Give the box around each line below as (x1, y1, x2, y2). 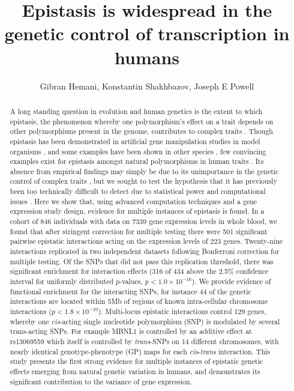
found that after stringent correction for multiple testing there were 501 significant (10, 226, 268, 236)
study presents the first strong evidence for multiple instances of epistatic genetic (10, 356, 263, 366)
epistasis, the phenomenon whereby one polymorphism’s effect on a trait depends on (10, 116, 274, 126)
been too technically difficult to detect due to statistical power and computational (10, 186, 266, 196)
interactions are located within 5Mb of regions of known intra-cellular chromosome (10, 296, 268, 306)
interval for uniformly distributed (10, 276, 114, 286)
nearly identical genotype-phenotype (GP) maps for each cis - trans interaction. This (10, 346, 270, 356)
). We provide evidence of (191, 276, 271, 286)
